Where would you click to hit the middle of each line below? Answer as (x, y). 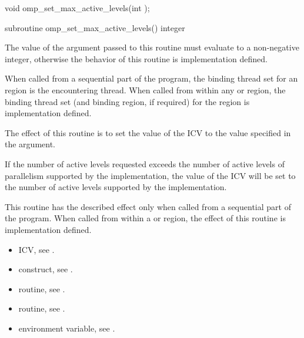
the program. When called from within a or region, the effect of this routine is (145, 218)
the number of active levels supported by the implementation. (116, 187)
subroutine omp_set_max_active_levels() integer (95, 27)
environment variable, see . (67, 328)
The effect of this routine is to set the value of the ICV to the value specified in (148, 132)
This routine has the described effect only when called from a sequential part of (148, 206)
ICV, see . (36, 249)
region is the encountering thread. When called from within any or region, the (145, 89)
